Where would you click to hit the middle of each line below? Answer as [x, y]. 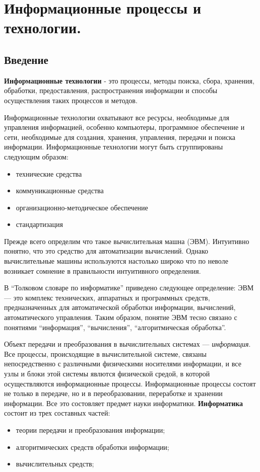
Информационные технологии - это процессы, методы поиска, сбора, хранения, [129, 80]
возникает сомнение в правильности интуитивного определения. [103, 270]
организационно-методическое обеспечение [82, 207]
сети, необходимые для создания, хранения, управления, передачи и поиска [120, 137]
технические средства [49, 173]
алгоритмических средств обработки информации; [92, 447]
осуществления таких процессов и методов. [71, 100]
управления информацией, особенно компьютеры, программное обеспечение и [124, 127]
